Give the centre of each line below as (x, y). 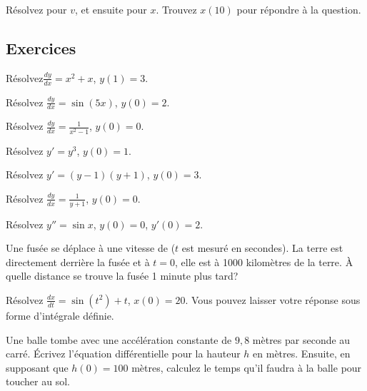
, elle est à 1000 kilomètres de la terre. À (264, 261)
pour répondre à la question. (299, 9)
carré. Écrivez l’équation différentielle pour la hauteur (123, 354)
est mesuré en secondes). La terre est (262, 248)
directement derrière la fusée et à (78, 261)
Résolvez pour (36, 9)
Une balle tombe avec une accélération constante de (119, 339)
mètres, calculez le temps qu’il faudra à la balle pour (247, 367)
